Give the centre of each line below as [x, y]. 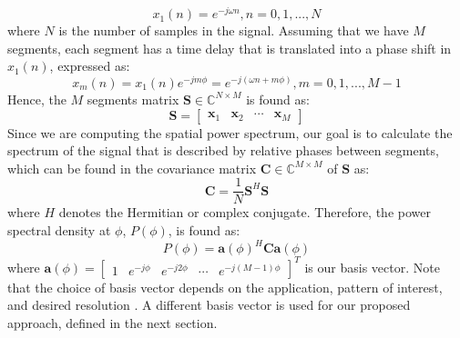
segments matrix [133, 99]
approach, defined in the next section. [112, 322]
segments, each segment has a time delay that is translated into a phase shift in [230, 48]
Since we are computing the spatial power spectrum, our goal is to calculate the [230, 132]
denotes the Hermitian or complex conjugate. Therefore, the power [245, 212]
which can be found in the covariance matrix [132, 168]
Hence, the [37, 99]
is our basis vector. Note [372, 267]
